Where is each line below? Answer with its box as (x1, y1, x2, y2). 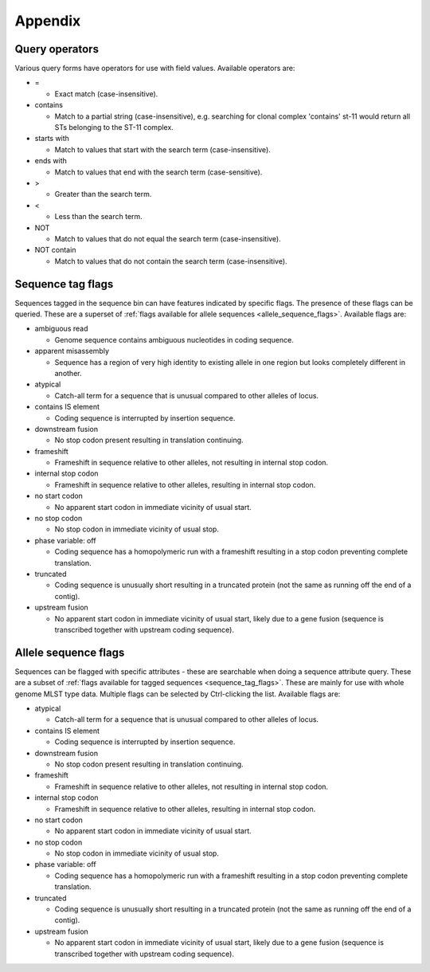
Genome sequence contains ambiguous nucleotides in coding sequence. (54, 335, 294, 344)
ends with (34, 156, 68, 166)
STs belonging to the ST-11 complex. (54, 123, 174, 132)
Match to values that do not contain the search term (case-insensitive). (54, 256, 287, 266)
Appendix (14, 12, 81, 29)
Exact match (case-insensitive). (54, 88, 158, 99)
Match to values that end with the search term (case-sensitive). (54, 167, 263, 177)
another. (54, 368, 82, 378)
